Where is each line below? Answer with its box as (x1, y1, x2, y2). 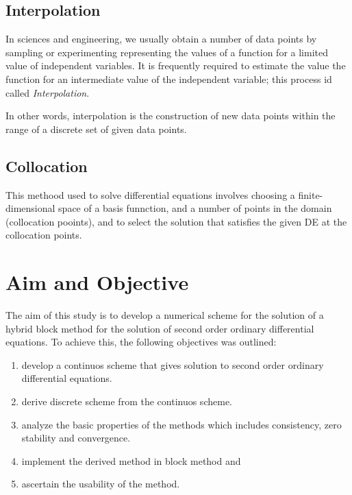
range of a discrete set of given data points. (5, 121, 187, 136)
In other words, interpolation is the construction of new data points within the (5, 108, 336, 123)
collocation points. (5, 228, 82, 242)
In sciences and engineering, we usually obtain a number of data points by (5, 32, 317, 46)
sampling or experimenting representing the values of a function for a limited (5, 45, 329, 59)
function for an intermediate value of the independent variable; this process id (5, 71, 332, 86)
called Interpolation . (5, 85, 90, 99)
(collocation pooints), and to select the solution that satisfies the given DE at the (5, 214, 347, 228)
